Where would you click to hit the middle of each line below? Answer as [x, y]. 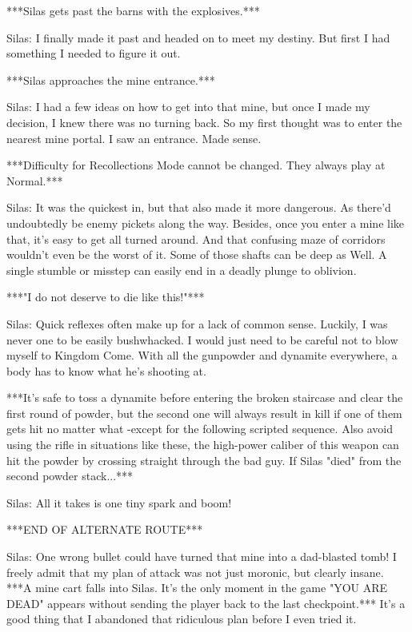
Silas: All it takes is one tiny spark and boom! [119, 502]
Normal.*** [35, 180]
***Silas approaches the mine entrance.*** [111, 79]
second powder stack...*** [70, 476]
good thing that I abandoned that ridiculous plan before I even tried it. [182, 619]
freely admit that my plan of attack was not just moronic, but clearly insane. [195, 572]
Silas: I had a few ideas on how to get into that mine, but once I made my [188, 107]
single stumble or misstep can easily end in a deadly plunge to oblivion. [182, 270]
